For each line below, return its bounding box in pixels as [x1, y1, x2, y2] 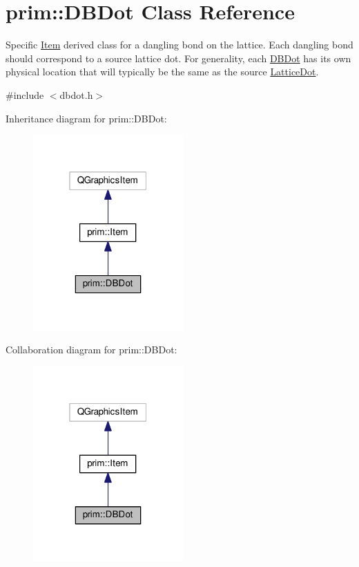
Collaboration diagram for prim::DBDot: [6, 342, 177, 357]
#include [6, 87, 44, 102]
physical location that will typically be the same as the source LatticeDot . [6, 64, 319, 79]
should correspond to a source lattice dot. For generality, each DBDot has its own [6, 50, 351, 65]
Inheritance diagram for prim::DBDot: [6, 111, 167, 125]
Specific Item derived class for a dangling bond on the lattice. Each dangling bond [6, 37, 353, 52]
